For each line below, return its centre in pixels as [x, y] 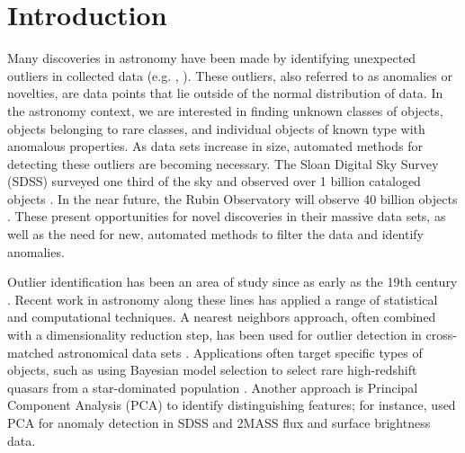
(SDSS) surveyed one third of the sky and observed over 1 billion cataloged [214, 181]
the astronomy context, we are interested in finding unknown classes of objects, [225, 110]
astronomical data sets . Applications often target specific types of [240, 352]
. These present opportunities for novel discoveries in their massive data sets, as [227, 216]
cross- [441, 335]
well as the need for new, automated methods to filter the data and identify [216, 234]
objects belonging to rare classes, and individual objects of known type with [216, 128]
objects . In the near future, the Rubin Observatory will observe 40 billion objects [232, 198]
